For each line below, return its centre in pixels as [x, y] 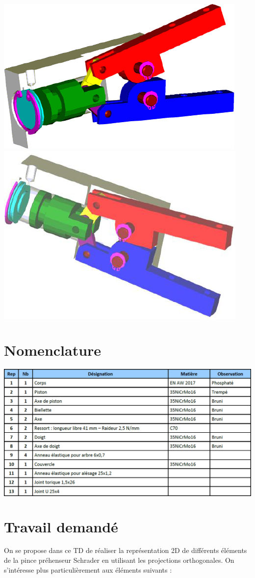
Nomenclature [53, 350]
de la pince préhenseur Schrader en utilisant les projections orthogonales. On [119, 560]
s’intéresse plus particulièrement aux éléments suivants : [88, 569]
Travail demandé [61, 527]
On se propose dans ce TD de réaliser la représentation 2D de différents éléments [126, 550]
